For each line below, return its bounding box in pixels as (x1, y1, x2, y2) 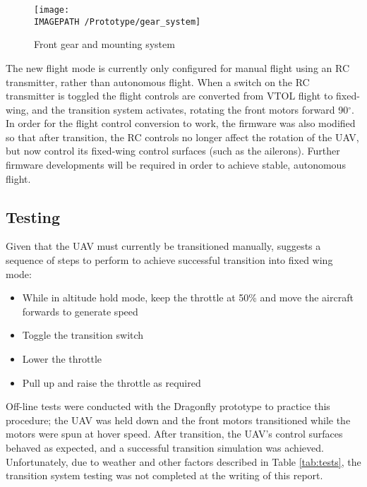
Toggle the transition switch (22, 327, 144, 342)
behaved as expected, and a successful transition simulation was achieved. (6, 440, 324, 455)
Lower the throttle (22, 351, 102, 366)
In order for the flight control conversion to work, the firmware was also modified (6, 116, 356, 131)
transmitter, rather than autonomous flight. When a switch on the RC (6, 74, 310, 89)
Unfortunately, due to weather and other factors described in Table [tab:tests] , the (6, 454, 361, 469)
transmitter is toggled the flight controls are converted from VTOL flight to (6, 88, 333, 103)
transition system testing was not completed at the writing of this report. (6, 468, 323, 483)
